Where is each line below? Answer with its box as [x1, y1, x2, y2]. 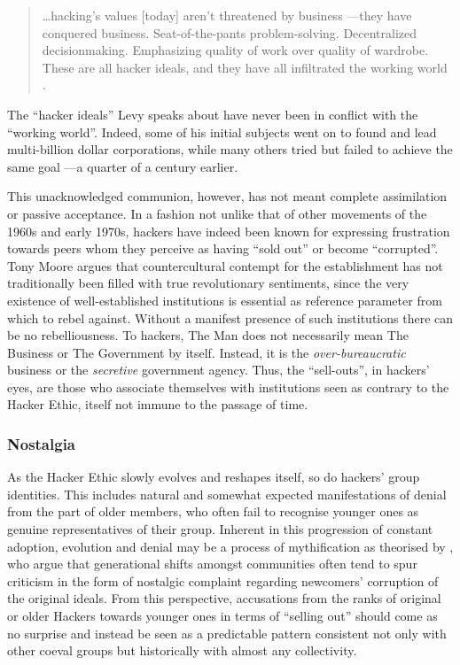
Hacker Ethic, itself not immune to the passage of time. [7, 395, 308, 414]
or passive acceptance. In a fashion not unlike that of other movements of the [7, 204, 427, 222]
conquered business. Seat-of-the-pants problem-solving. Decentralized [42, 23, 417, 42]
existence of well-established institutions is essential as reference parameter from [7, 290, 442, 309]
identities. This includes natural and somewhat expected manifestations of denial [7, 484, 447, 503]
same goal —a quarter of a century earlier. [7, 157, 238, 175]
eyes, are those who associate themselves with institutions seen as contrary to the [7, 377, 449, 396]
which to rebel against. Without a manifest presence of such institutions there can [7, 308, 454, 327]
